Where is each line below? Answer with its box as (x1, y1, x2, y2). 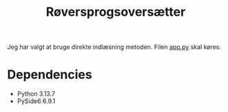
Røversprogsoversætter (45, 4, 186, 20)
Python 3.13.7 (17, 90, 56, 98)
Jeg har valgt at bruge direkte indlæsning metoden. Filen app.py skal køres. (7, 43, 222, 52)
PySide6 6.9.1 (17, 97, 56, 105)
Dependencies (7, 67, 92, 82)
